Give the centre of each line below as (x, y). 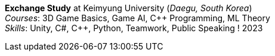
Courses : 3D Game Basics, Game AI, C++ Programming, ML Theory (137, 18)
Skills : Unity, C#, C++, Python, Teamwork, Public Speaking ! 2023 (134, 28)
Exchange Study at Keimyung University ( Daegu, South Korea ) (129, 8)
